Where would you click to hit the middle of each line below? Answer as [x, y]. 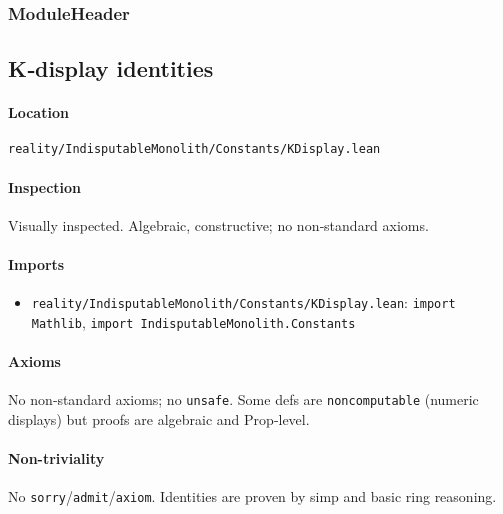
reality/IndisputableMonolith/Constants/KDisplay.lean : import [243, 302]
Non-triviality [56, 458]
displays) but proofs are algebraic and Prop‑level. [159, 419]
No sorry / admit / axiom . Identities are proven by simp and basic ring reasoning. [252, 496]
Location [38, 112]
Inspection [45, 186]
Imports [36, 264]
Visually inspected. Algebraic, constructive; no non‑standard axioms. [218, 224]
